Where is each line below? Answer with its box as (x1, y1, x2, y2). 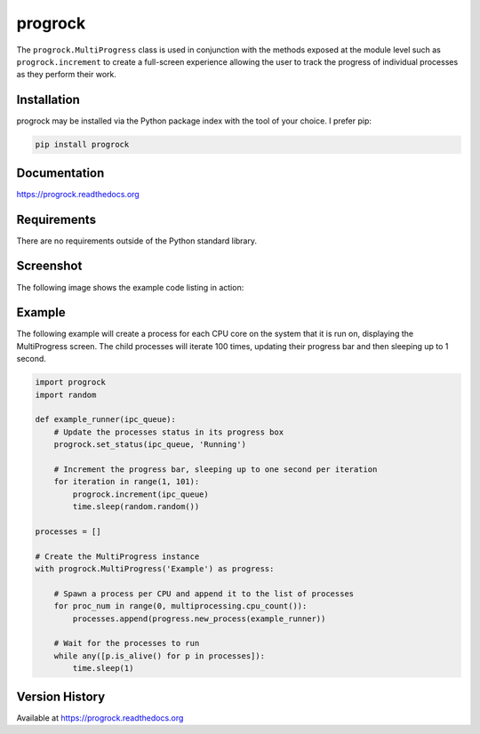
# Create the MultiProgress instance (35, 551, 200, 562)
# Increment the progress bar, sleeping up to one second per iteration (53, 464, 378, 475)
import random (35, 389, 97, 400)
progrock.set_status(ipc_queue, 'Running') (53, 440, 246, 450)
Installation (16, 92, 80, 108)
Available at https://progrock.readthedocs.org (16, 712, 184, 723)
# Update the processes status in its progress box (53, 427, 284, 437)
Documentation (16, 165, 105, 180)
